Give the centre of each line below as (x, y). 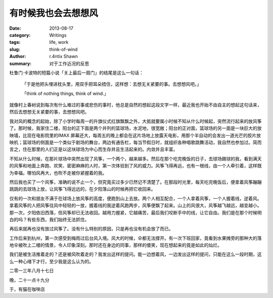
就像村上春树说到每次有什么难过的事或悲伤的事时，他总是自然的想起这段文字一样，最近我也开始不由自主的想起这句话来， (135, 105)
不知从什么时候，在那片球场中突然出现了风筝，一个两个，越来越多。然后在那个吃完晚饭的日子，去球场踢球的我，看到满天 (135, 158)
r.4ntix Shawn (64, 56)
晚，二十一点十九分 (29, 280)
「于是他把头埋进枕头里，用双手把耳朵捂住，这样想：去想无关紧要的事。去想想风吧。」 (112, 84)
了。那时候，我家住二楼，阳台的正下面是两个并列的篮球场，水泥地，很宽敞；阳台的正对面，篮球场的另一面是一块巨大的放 (135, 128)
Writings (58, 35)
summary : (20, 64)
